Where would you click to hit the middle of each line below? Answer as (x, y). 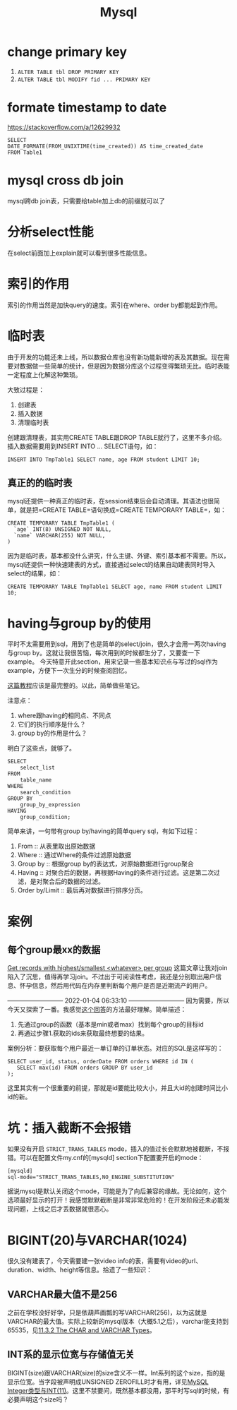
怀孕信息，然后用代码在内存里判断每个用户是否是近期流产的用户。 (115, 986)
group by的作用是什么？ (52, 733)
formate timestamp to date (87, 108)
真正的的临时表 (40, 483)
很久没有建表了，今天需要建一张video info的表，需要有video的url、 (105, 1261)
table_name (36, 780)
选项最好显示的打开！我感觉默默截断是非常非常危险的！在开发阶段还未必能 (115, 1200)
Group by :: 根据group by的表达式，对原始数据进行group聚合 (105, 864)
